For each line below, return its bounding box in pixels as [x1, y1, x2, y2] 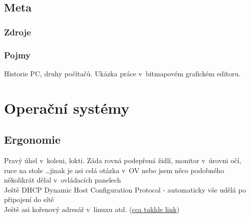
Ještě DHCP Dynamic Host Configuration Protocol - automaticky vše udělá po [4, 184, 246, 195]
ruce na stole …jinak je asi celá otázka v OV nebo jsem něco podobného [4, 165, 224, 175]
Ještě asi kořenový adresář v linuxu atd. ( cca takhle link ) [4, 204, 180, 214]
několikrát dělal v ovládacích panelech [4, 175, 121, 185]
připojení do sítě [4, 194, 54, 205]
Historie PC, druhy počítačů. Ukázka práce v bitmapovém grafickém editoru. [4, 68, 241, 78]
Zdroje [4, 25, 31, 38]
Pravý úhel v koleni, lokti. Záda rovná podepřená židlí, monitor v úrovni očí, [4, 155, 242, 166]
